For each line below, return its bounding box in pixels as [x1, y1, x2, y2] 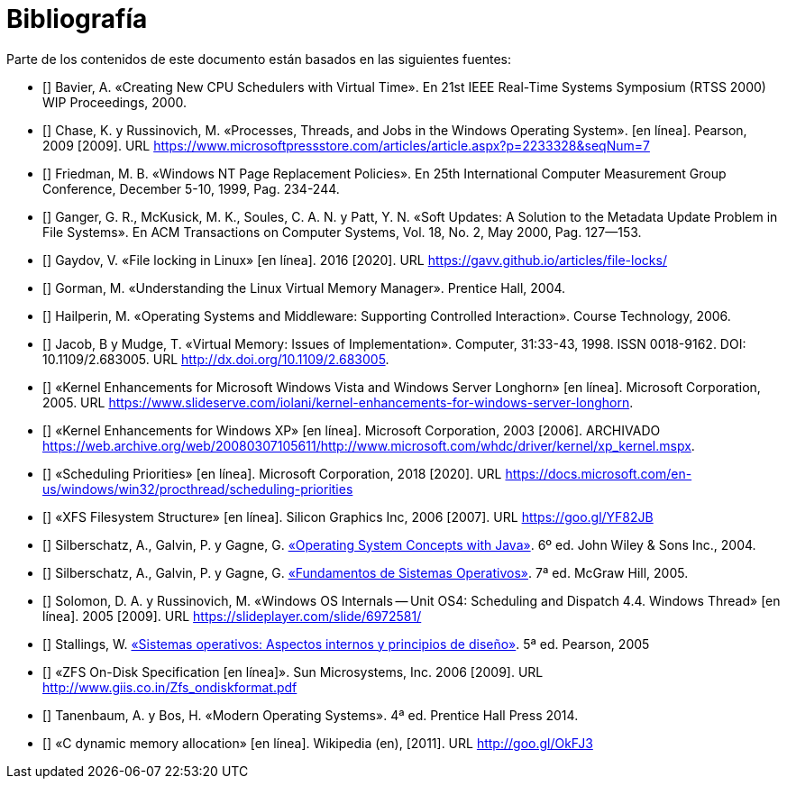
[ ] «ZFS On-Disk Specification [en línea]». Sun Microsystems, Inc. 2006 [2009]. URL [42, 663, 544, 680]
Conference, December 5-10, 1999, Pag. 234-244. [42, 180, 340, 196]
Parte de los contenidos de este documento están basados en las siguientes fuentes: [6, 50, 511, 67]
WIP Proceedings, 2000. [42, 94, 188, 110]
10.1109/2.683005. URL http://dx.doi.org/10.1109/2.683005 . [42, 351, 389, 367]
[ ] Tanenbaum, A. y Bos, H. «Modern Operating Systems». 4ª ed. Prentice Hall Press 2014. [42, 707, 579, 723]
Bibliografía [6, 4, 148, 34]
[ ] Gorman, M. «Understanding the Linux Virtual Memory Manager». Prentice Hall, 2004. [42, 279, 566, 296]
